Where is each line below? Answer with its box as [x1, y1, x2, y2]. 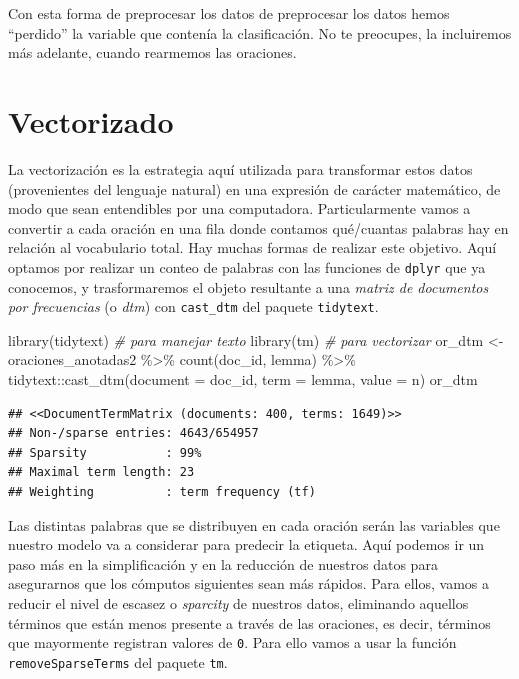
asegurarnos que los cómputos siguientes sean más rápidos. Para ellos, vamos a [8, 573, 490, 594]
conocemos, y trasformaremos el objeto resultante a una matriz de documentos [8, 276, 489, 297]
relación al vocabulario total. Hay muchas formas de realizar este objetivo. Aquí [8, 237, 497, 258]
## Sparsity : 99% [8, 445, 202, 460]
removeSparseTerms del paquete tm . [8, 651, 228, 672]
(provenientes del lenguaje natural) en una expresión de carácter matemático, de [8, 178, 501, 199]
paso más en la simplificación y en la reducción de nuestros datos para [8, 553, 438, 574]
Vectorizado [8, 100, 174, 141]
